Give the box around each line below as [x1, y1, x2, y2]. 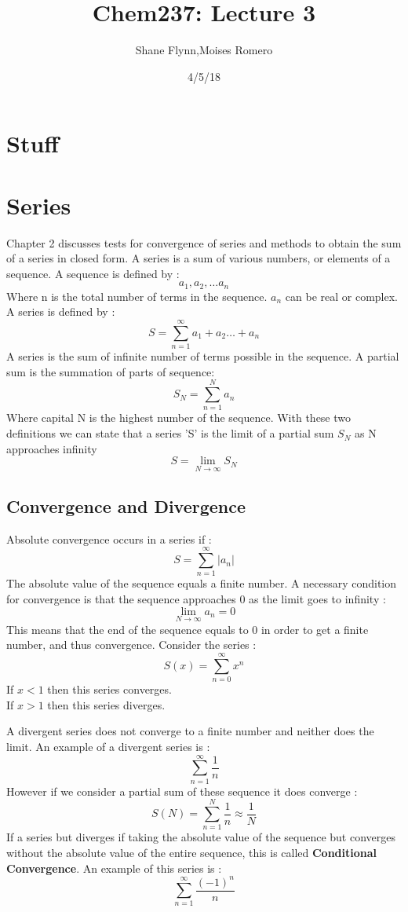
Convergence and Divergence [6, 493, 246, 518]
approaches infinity [6, 440, 97, 456]
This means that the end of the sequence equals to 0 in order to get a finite [6, 621, 369, 637]
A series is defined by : [6, 303, 115, 320]
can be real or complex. [285, 288, 399, 304]
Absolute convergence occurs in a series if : [6, 530, 212, 547]
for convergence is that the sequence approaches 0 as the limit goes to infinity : [6, 591, 386, 606]
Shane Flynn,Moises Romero [135, 42, 273, 58]
